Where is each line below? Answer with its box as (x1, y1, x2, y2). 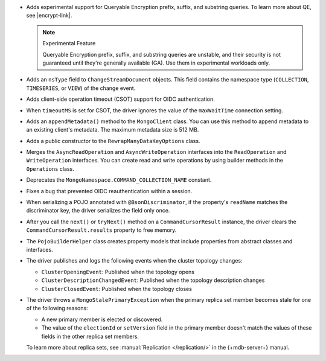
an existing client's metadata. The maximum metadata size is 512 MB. (26, 126, 199, 133)
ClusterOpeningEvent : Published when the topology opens (41, 268, 194, 275)
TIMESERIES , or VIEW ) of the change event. (26, 85, 136, 92)
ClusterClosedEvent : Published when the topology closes (41, 285, 193, 292)
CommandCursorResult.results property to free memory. (26, 226, 177, 234)
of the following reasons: (26, 305, 88, 312)
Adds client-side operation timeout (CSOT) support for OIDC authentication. (26, 95, 216, 103)
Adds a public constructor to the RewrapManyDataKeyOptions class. (26, 137, 200, 144)
